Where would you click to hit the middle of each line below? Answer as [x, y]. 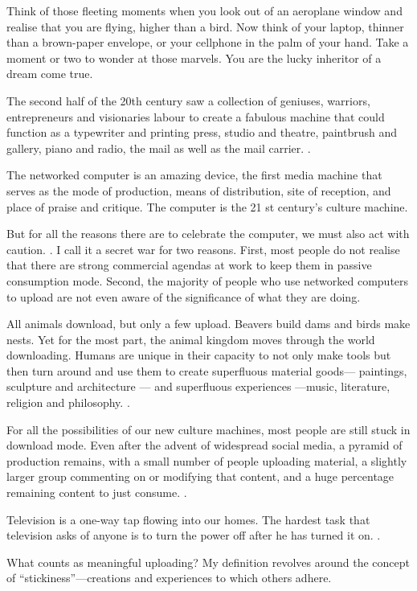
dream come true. [50, 74]
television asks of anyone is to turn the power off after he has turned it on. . [194, 535]
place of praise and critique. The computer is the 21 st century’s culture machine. [207, 206]
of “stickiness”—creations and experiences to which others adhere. [169, 578]
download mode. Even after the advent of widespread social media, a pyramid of [204, 445]
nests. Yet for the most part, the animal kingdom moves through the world [191, 339]
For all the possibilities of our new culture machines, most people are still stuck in [208, 429]
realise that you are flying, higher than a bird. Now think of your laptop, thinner [205, 26]
